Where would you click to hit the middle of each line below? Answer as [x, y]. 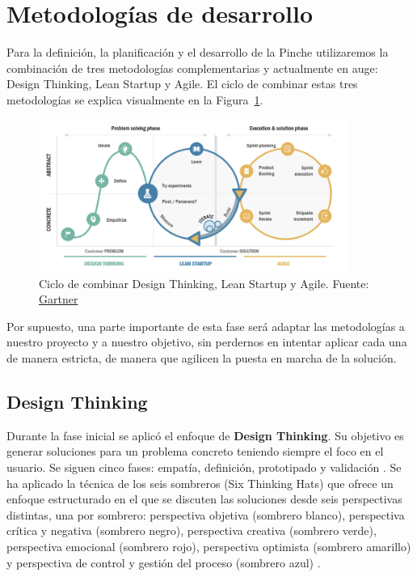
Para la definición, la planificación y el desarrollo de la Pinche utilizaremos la [198, 52]
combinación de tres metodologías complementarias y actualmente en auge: [192, 68]
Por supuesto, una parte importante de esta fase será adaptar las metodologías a [206, 326]
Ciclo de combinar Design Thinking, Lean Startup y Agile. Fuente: [204, 283]
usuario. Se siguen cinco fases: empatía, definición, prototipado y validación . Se [204, 467]
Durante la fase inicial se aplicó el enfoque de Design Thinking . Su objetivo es [205, 435]
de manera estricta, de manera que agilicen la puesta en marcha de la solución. [202, 358]
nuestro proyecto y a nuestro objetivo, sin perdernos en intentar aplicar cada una [207, 342]
